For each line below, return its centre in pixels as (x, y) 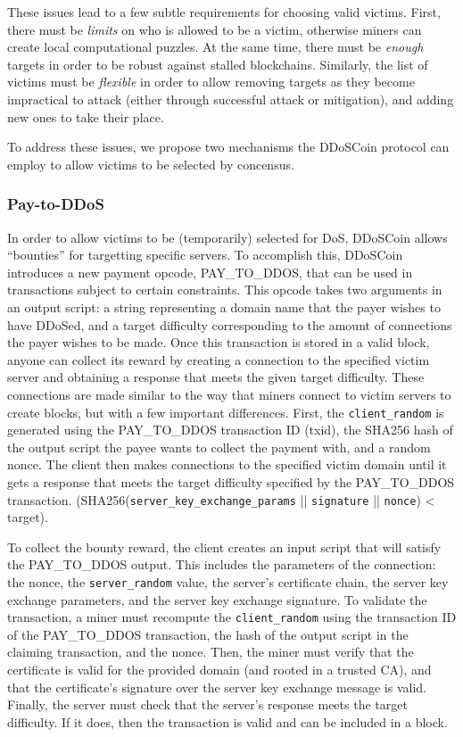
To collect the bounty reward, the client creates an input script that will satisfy (224, 547)
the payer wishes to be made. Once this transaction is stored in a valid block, (219, 342)
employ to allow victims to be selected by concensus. (151, 164)
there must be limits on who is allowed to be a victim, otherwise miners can (215, 29)
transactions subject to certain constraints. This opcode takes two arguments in (225, 290)
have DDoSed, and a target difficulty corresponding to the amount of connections (230, 324)
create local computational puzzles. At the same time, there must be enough (215, 47)
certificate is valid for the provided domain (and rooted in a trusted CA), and (219, 670)
